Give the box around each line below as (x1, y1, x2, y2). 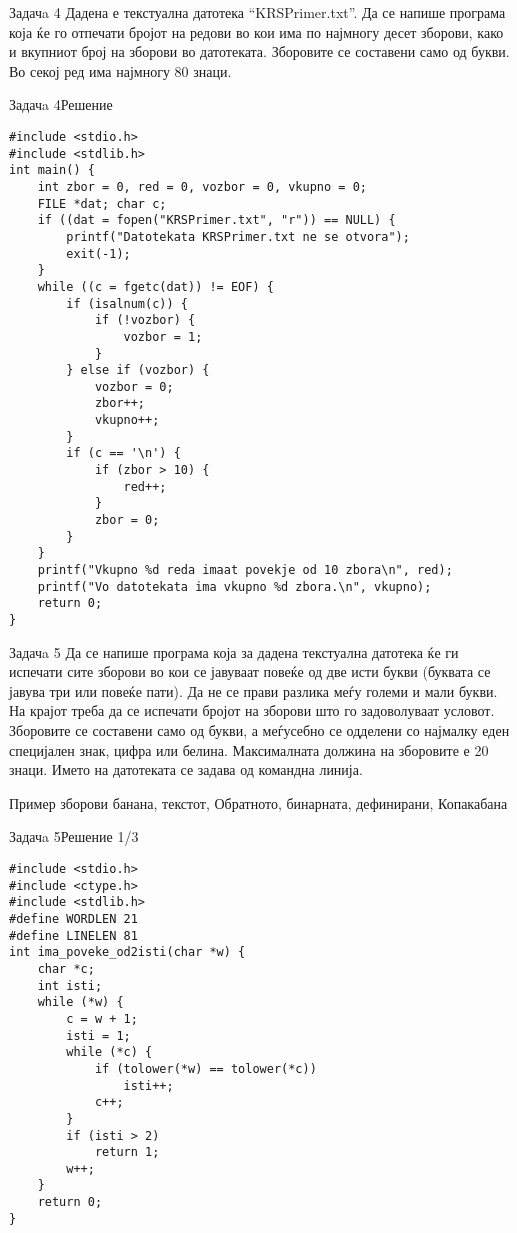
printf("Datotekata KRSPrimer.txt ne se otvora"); (66, 229, 410, 244)
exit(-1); (66, 246, 131, 261)
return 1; (94, 1145, 160, 1160)
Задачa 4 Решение (9, 94, 113, 115)
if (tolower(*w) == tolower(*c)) (94, 1061, 317, 1076)
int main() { (9, 163, 95, 178)
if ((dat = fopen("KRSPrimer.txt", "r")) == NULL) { (37, 213, 396, 228)
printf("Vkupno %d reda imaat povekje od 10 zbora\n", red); (37, 563, 453, 578)
